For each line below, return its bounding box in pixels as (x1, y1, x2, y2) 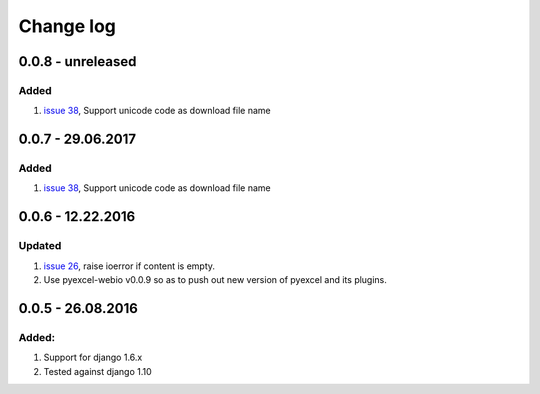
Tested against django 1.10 (43, 365, 152, 377)
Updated (18, 239, 62, 253)
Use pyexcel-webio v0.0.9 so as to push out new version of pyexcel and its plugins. (43, 274, 387, 286)
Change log (18, 15, 117, 37)
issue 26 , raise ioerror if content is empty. (43, 260, 215, 272)
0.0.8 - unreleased (18, 53, 137, 70)
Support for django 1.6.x (43, 351, 143, 364)
